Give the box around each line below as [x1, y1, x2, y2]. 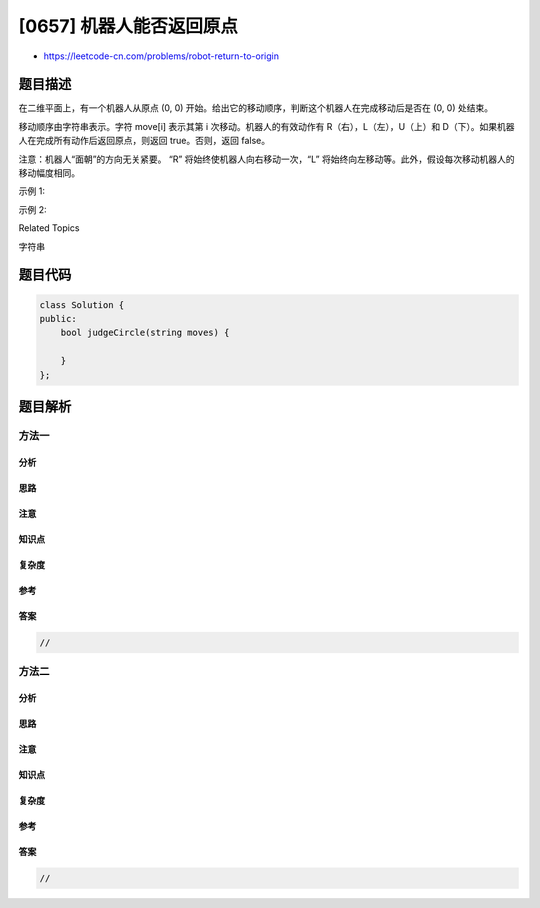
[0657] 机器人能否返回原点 [18, 15, 239, 37]
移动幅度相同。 [18, 167, 80, 179]
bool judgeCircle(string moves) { [60, 327, 230, 339]
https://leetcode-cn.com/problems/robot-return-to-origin [43, 50, 280, 62]
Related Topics [18, 222, 80, 234]
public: [39, 313, 77, 324]
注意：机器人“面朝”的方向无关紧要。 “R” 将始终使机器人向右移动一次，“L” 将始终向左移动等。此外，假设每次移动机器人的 [18, 153, 515, 165]
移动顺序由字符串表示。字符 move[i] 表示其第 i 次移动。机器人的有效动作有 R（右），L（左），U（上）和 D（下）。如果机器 [18, 120, 515, 132]
